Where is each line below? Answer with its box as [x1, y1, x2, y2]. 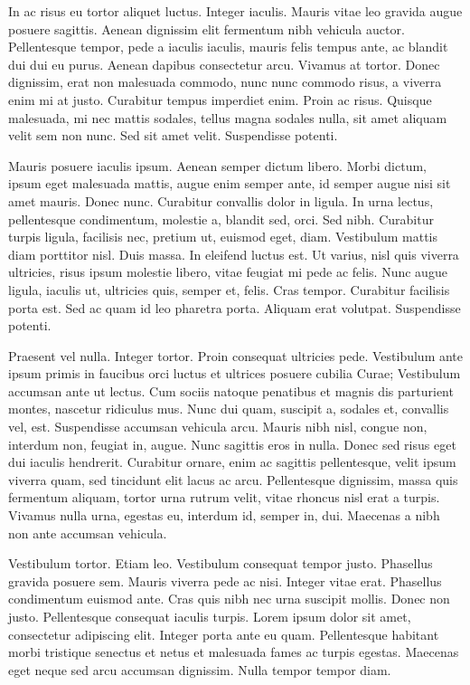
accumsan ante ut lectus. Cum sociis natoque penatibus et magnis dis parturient [8, 381, 454, 400]
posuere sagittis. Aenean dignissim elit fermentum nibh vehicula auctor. [8, 19, 405, 38]
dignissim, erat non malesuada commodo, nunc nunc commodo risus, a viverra [8, 72, 442, 91]
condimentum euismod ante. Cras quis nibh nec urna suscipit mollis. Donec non [8, 589, 450, 608]
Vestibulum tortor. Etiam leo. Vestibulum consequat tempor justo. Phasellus [8, 554, 433, 573]
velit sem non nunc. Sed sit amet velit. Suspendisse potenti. [8, 126, 338, 145]
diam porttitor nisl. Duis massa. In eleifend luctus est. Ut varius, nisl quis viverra [8, 244, 459, 263]
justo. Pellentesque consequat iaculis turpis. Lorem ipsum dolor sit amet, [8, 607, 411, 625]
